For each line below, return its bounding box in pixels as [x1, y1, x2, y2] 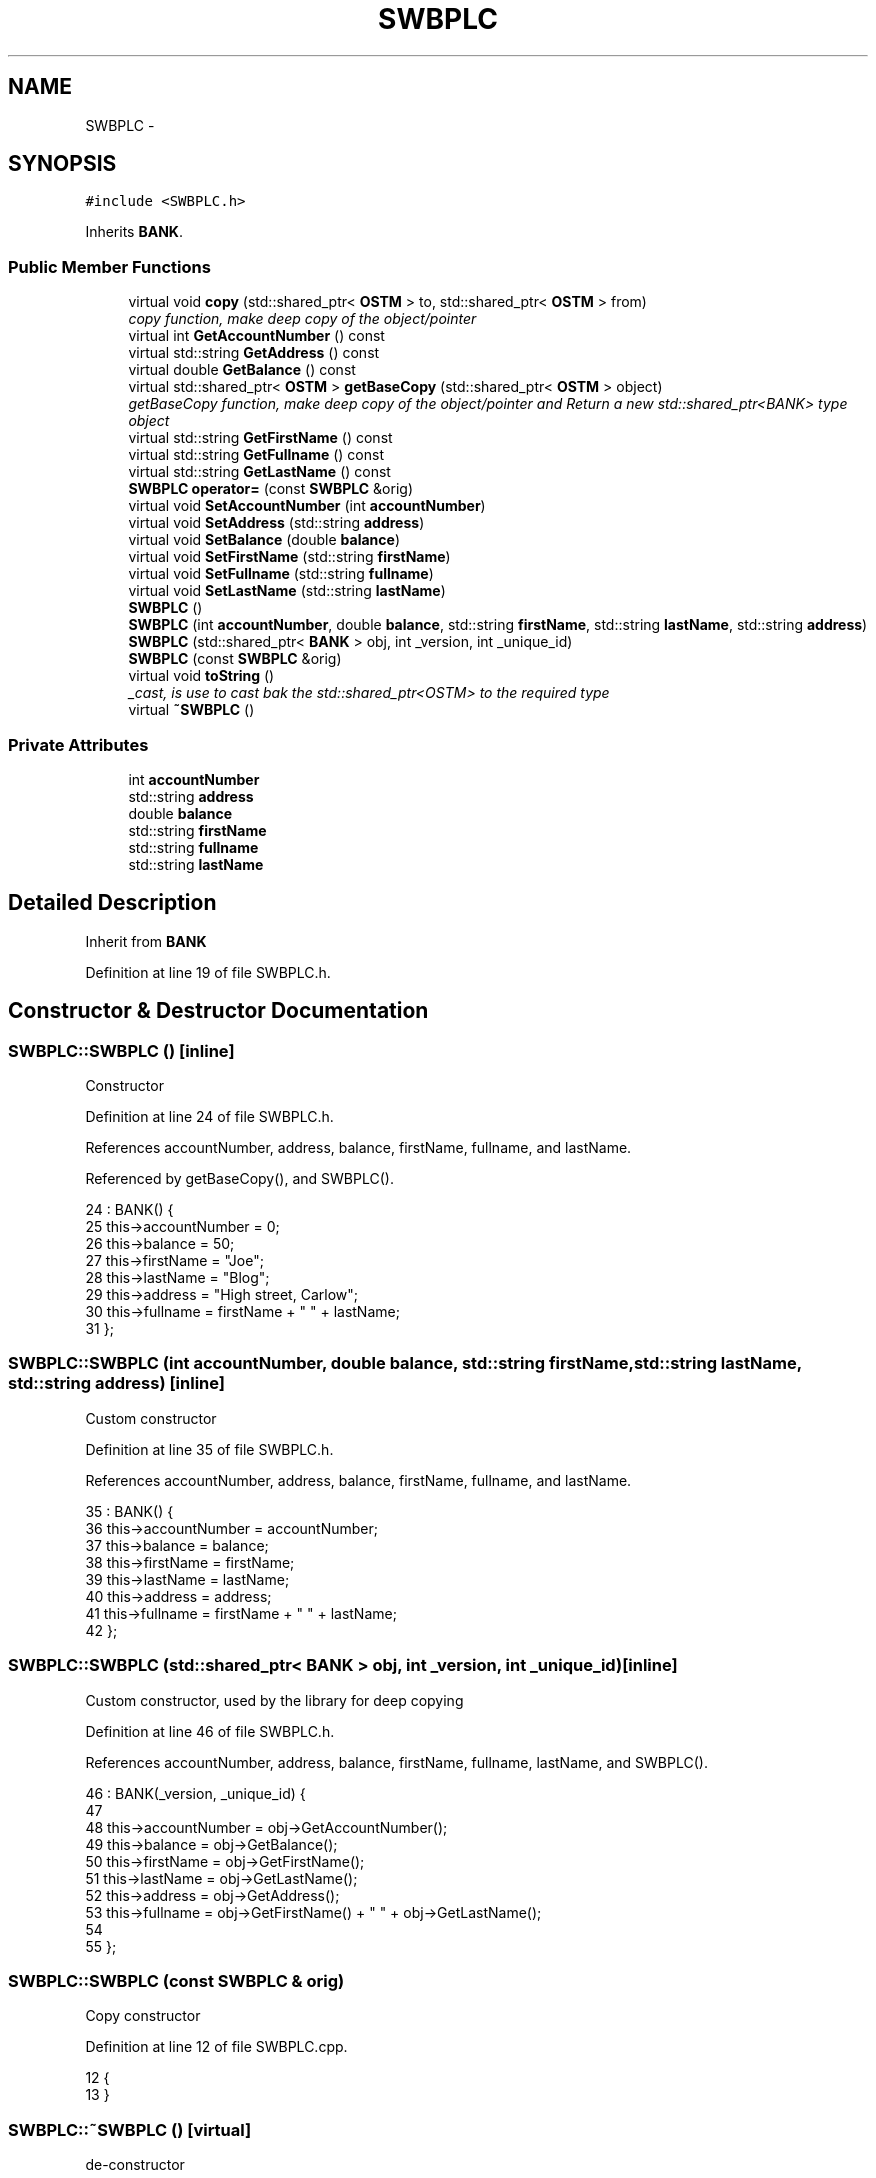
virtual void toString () [128, 667, 275, 685]
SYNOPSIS [8, 151, 117, 177]
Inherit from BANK [85, 932, 207, 950]
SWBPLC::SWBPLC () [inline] [8, 1040, 235, 1061]
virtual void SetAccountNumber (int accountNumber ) [128, 497, 486, 515]
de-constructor [85, 2156, 185, 2173]
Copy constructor [85, 2007, 201, 2025]
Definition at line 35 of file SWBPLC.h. [85, 1440, 334, 1458]
